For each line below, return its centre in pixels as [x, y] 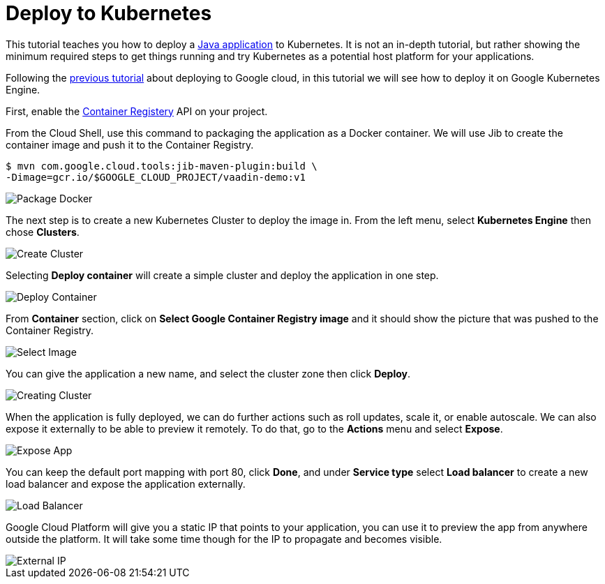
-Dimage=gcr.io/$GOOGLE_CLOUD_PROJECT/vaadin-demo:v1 [156, 177]
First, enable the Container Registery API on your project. [137, 111]
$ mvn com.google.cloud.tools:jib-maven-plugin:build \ [162, 166]
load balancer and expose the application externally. [126, 484]
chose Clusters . [43, 232]
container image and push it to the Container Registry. [130, 144]
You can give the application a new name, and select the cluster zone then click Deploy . [208, 373]
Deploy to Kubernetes [109, 13]
